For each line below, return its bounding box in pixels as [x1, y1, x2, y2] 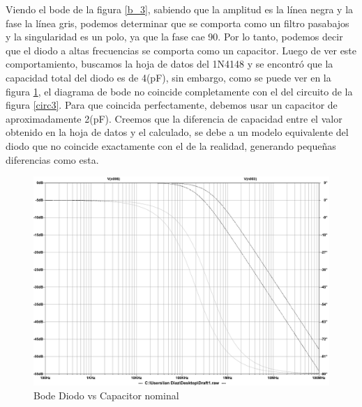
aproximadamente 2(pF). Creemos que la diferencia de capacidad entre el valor [6, 111, 342, 125]
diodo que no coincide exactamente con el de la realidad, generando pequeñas [6, 138, 336, 153]
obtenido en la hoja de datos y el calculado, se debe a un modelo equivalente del [6, 125, 349, 139]
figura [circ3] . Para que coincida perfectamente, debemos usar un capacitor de [6, 98, 338, 112]
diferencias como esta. [6, 152, 99, 167]
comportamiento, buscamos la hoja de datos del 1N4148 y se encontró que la [6, 56, 333, 71]
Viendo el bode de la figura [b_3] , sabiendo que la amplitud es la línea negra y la [6, 2, 354, 16]
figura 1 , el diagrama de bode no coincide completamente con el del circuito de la [6, 84, 353, 98]
